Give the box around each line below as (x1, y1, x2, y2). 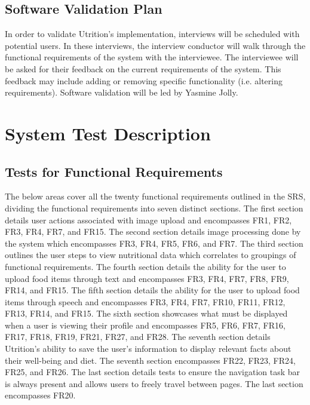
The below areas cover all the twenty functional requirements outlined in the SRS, (5, 190, 306, 202)
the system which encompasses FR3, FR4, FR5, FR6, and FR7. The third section (5, 237, 303, 249)
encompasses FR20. (5, 389, 76, 401)
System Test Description (5, 121, 211, 145)
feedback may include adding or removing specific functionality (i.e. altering (5, 74, 283, 87)
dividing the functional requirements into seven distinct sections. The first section (5, 201, 303, 214)
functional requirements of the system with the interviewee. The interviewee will (5, 51, 299, 63)
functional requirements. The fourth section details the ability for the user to (5, 260, 286, 272)
